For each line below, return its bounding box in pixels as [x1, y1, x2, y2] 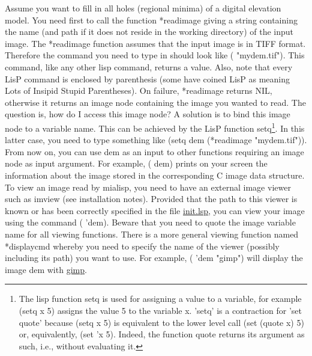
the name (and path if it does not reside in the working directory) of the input [5, 25, 294, 38]
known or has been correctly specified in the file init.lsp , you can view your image [5, 204, 305, 216]
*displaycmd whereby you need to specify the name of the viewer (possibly [5, 239, 280, 252]
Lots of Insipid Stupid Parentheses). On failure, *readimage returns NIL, [5, 84, 272, 97]
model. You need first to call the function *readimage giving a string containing [5, 13, 298, 26]
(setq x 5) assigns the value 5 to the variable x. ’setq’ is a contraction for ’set [19, 304, 302, 316]
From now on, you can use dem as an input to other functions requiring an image [5, 145, 304, 158]
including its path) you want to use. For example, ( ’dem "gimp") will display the [5, 251, 303, 264]
